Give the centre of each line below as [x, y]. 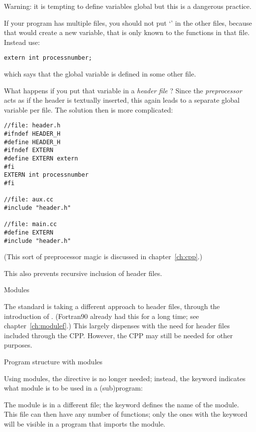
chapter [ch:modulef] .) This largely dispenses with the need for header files [117, 326]
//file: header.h [32, 126]
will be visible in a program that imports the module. [85, 423]
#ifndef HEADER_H [32, 134]
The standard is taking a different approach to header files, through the [112, 306]
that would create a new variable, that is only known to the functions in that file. [127, 32]
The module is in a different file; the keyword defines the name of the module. [122, 404]
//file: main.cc [31, 224]
